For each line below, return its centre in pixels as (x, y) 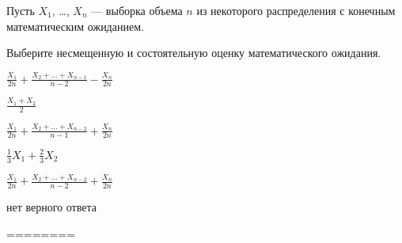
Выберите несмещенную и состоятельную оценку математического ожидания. (194, 53)
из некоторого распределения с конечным (296, 10)
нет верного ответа (51, 207)
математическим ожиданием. (75, 26)
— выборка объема (137, 10)
